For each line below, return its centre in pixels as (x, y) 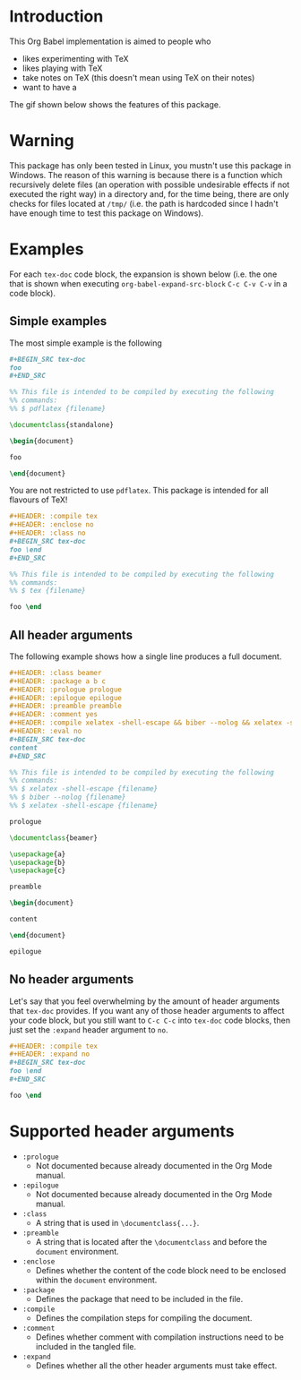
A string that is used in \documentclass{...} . (117, 1222)
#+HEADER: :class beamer (56, 673)
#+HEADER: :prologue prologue (66, 690)
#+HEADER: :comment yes (54, 715)
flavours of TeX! (39, 500)
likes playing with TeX (62, 68)
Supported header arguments (122, 1131)
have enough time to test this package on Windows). (107, 213)
